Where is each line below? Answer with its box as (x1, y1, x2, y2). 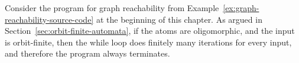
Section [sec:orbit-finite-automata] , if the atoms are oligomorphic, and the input (5, 24, 295, 37)
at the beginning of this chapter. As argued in (96, 13, 262, 25)
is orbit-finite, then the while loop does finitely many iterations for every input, (5, 36, 292, 48)
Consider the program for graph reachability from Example (5, 2, 219, 13)
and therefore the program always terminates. (5, 47, 170, 60)
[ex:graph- (223, 2, 259, 13)
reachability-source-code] (5, 13, 94, 25)
